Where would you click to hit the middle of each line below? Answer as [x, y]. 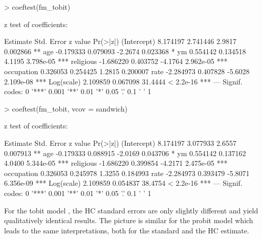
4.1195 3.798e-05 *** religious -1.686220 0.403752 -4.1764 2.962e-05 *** [116, 61]
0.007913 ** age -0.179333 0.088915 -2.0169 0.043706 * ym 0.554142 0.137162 [125, 153]
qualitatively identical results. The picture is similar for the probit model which [129, 220]
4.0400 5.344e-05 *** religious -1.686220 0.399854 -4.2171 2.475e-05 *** [116, 163]
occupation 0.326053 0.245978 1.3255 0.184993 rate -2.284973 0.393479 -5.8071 [127, 173]
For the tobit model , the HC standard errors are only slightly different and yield [131, 210]
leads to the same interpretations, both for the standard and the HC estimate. [127, 230]
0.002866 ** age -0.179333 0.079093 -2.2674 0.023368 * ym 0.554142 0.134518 [125, 51]
